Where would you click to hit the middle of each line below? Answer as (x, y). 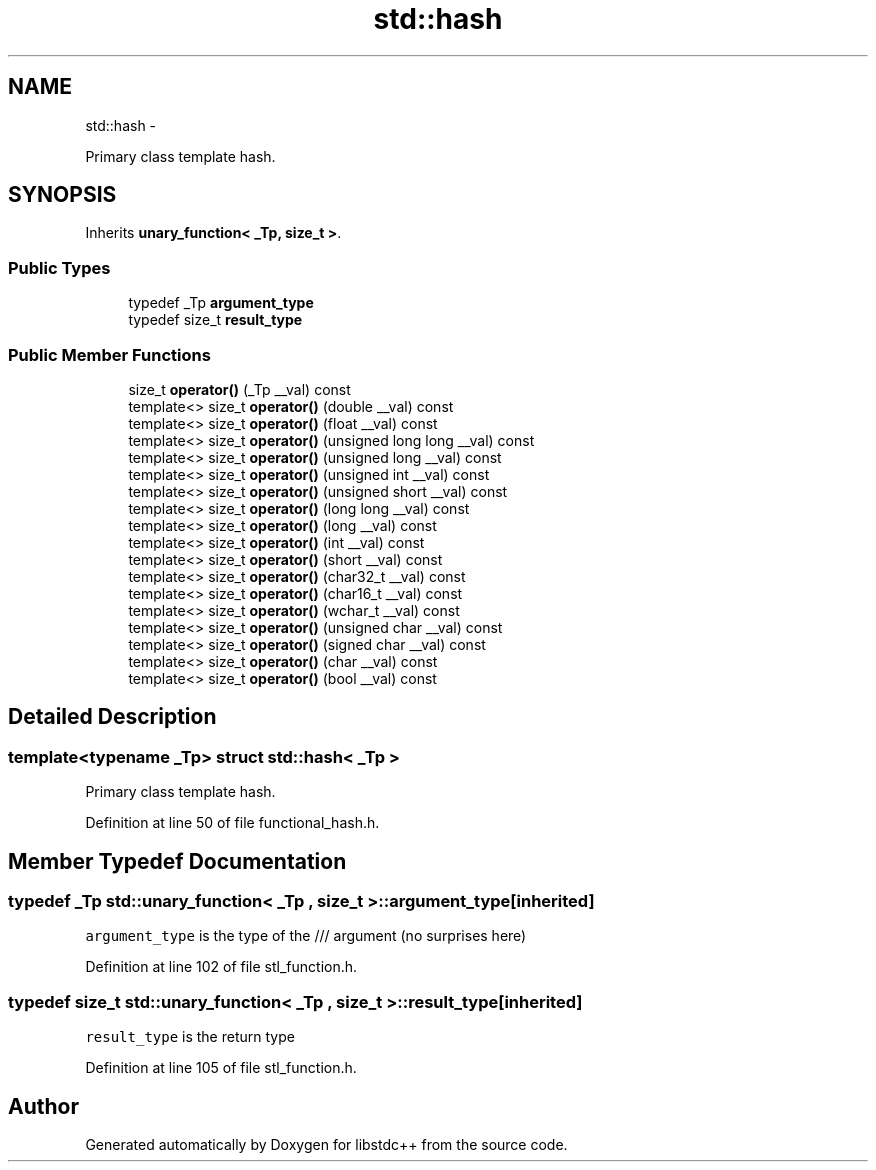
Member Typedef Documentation (177, 861)
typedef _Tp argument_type (221, 303)
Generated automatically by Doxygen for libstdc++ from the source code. (326, 1144)
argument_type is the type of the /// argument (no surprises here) (306, 936)
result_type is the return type (190, 1037)
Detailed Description (112, 717)
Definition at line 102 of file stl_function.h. (221, 967)
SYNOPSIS (62, 195)
